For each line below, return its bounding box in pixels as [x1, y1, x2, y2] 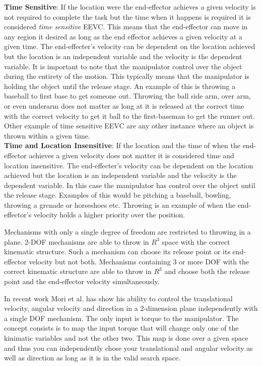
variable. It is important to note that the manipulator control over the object [4, 61, 242, 71]
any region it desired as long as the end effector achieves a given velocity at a [4, 31, 242, 41]
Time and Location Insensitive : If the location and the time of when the [4, 140, 240, 151]
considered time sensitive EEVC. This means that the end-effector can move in [4, 21, 248, 32]
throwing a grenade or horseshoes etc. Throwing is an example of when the [4, 199, 235, 210]
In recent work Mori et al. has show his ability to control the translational [4, 293, 233, 303]
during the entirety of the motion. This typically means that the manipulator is [4, 71, 249, 81]
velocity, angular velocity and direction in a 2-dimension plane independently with [4, 303, 258, 313]
